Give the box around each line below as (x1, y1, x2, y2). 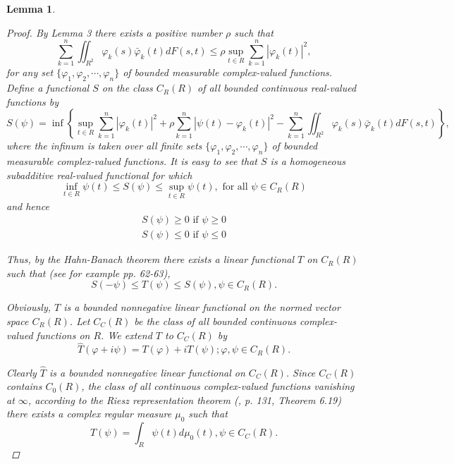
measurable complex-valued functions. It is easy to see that (6, 154, 257, 169)
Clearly (6, 365, 37, 379)
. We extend (101, 327, 152, 342)
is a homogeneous (270, 154, 345, 169)
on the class (102, 80, 153, 95)
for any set (6, 65, 54, 80)
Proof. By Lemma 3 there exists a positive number (6, 25, 223, 39)
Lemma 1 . (6, 1, 56, 16)
